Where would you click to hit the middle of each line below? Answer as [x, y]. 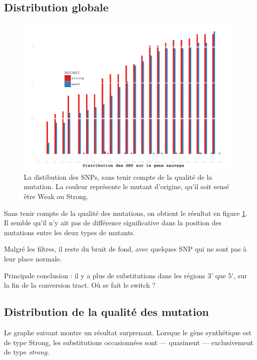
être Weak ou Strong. [56, 196]
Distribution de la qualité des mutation [106, 312]
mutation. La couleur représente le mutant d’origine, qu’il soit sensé [127, 186]
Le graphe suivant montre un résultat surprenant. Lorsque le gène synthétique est [128, 332]
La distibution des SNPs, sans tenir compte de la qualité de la [118, 177]
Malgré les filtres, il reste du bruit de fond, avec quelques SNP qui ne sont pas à [126, 249]
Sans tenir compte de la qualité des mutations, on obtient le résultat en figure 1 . [126, 213]
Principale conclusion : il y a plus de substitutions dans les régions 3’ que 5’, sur [126, 275]
